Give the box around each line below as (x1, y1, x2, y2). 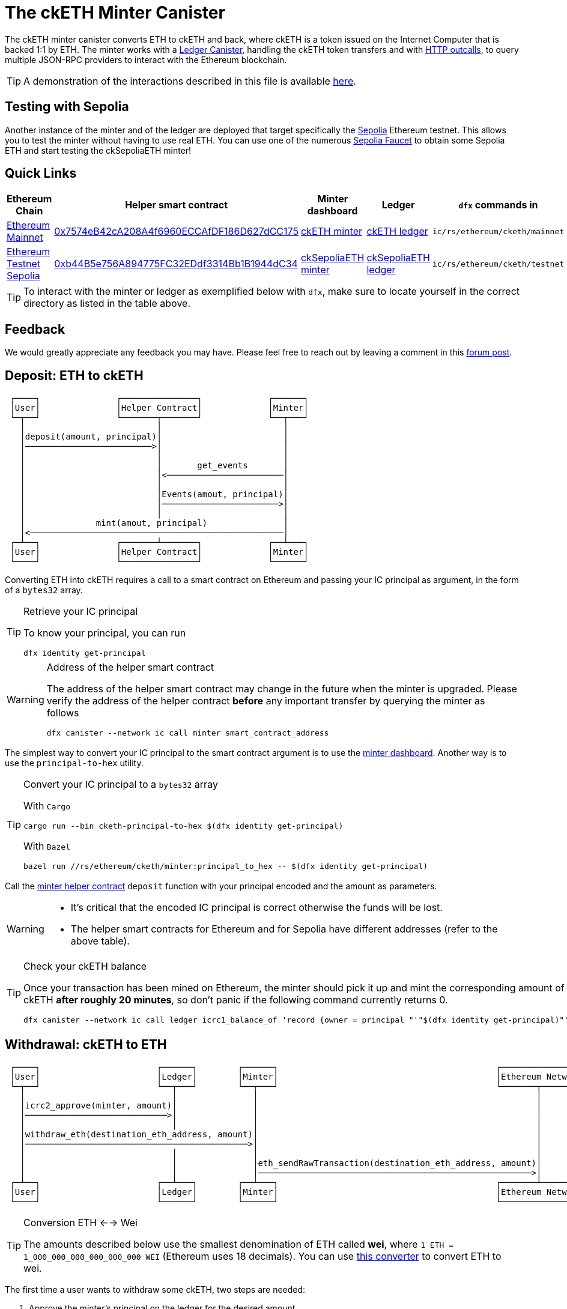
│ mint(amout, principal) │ (20, 518, 289, 528)
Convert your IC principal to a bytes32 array (23, 778, 218, 791)
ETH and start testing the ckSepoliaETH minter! (5, 145, 192, 156)
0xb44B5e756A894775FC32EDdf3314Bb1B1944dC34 (54, 258, 298, 270)
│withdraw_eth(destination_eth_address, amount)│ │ (20, 1129, 542, 1139)
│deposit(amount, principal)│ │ (20, 432, 289, 442)
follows (46, 707, 79, 719)
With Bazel (23, 840, 70, 853)
